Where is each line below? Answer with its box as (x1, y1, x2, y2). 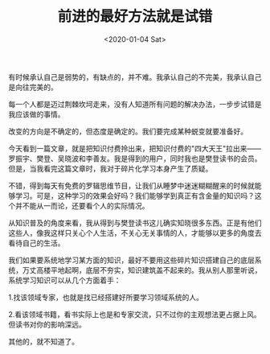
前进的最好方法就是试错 (57, 7, 213, 26)
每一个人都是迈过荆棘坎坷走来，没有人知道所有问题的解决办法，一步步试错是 (8, 99, 262, 109)
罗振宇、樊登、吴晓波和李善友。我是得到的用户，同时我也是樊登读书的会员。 (8, 154, 262, 163)
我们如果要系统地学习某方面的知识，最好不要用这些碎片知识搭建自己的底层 (8, 255, 255, 265)
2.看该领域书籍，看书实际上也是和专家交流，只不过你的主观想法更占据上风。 (8, 309, 261, 319)
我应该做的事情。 (8, 109, 65, 119)
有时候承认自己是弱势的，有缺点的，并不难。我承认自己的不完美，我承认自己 (8, 72, 262, 81)
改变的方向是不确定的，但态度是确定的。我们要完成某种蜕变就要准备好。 (8, 126, 247, 136)
